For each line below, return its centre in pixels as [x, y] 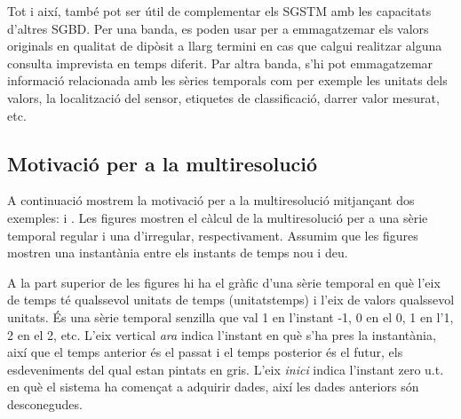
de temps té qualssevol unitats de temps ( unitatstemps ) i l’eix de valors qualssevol [231, 300]
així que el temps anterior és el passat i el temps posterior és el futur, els [205, 352]
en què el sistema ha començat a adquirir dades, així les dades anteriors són [213, 387]
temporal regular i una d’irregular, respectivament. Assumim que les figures [213, 235]
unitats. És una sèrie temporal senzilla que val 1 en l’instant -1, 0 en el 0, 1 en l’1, [230, 316]
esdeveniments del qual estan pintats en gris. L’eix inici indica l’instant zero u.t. [226, 369]
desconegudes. [45, 403]
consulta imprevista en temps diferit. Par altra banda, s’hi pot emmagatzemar [220, 63]
